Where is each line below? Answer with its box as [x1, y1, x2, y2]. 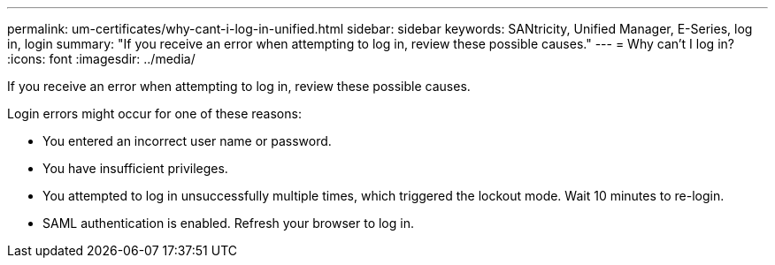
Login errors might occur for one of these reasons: [7, 106, 302, 121]
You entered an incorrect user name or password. [42, 133, 332, 148]
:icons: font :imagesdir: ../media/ [7, 51, 196, 66]
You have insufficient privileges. [42, 161, 228, 176]
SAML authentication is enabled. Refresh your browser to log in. [42, 216, 414, 231]
